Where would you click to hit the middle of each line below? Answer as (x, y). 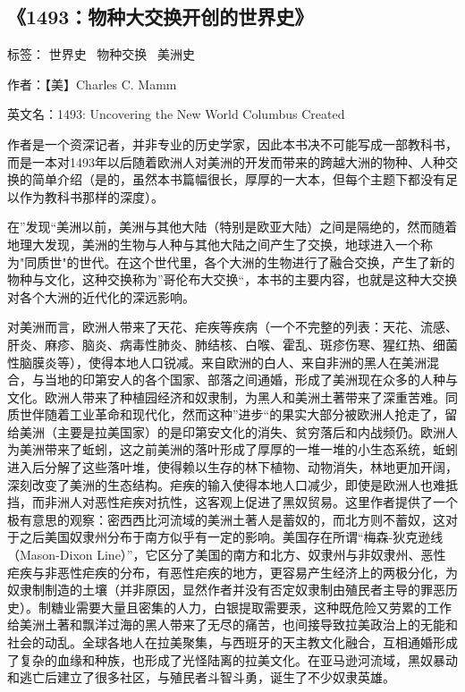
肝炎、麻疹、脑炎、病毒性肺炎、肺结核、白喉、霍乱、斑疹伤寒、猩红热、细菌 (232, 344)
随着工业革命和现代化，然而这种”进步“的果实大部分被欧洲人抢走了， (245, 414)
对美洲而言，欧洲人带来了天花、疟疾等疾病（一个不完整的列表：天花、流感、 (232, 327)
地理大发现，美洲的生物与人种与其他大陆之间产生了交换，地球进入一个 (214, 244)
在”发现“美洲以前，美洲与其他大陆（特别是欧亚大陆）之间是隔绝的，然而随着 (232, 227)
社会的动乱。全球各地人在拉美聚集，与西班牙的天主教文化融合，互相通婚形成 (232, 642)
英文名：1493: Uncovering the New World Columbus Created (176, 114)
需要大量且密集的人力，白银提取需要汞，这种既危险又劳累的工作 (263, 607)
